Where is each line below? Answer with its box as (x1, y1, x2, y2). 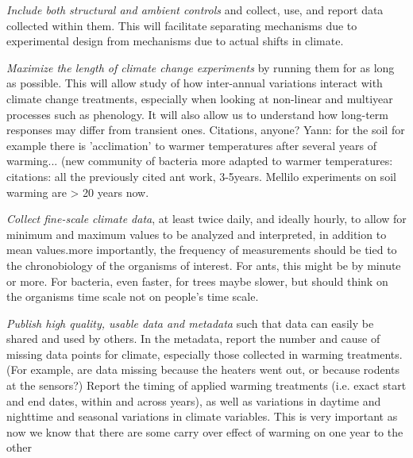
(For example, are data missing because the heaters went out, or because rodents (6, 361, 400, 378)
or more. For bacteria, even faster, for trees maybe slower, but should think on (6, 272, 388, 289)
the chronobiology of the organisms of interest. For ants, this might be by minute (6, 256, 401, 273)
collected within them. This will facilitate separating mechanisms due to (6, 17, 357, 33)
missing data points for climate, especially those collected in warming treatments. (6, 345, 403, 362)
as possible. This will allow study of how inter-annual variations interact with (6, 75, 383, 91)
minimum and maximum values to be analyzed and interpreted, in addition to (6, 225, 387, 242)
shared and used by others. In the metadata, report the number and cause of (6, 330, 380, 347)
